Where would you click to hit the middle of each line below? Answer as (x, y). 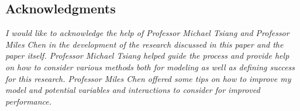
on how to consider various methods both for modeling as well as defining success (150, 67)
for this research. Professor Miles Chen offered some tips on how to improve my (148, 78)
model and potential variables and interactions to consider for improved (133, 90)
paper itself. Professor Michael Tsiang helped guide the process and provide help (147, 55)
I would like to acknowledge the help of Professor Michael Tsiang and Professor (147, 33)
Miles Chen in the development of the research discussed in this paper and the (144, 44)
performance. (29, 101)
